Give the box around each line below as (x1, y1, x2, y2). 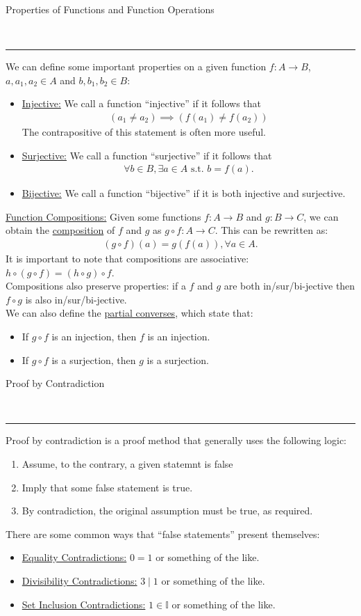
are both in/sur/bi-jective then (224, 278, 355, 293)
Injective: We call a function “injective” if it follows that (22, 96, 262, 111)
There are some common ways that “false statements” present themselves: (6, 526, 320, 541)
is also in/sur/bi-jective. (25, 292, 127, 306)
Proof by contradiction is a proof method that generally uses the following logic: (6, 433, 347, 448)
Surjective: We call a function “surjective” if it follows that (22, 148, 272, 162)
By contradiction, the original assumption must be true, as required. (22, 503, 313, 518)
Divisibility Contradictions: (22, 573, 137, 587)
